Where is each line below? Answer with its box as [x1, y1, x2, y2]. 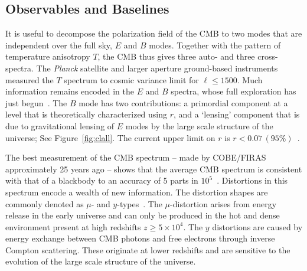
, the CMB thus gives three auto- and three [97, 50, 255, 63]
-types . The [117, 197, 162, 210]
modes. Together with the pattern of [149, 38, 281, 51]
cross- [257, 50, 278, 63]
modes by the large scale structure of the [125, 119, 273, 132]
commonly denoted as [5, 197, 84, 210]
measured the [5, 73, 54, 86]
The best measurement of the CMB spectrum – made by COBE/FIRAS [5, 151, 266, 164]
